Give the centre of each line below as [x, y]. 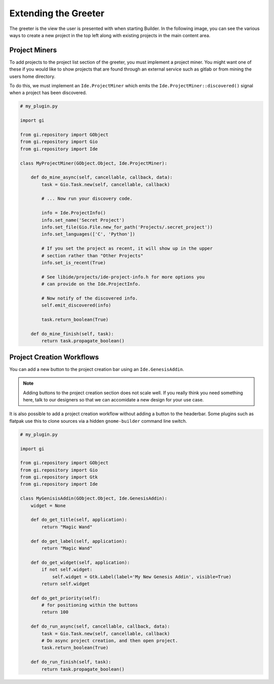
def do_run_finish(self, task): [71, 662]
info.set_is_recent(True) [74, 262]
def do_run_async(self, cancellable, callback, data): [100, 627]
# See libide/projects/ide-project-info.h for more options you [123, 277]
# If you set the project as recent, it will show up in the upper [127, 248]
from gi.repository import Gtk [59, 477]
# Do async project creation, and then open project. [110, 641]
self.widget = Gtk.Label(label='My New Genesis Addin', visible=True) [142, 577]
